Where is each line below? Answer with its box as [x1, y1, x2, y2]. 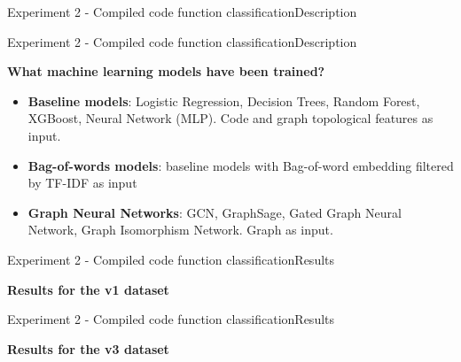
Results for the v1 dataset [7, 280, 169, 298]
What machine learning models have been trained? [7, 62, 325, 81]
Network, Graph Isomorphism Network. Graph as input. [27, 220, 333, 239]
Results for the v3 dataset [7, 339, 169, 358]
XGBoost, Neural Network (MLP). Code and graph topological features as [27, 109, 434, 127]
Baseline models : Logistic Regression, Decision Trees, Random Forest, [27, 91, 420, 110]
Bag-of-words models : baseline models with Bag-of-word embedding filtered [27, 156, 454, 174]
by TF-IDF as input [27, 173, 137, 192]
